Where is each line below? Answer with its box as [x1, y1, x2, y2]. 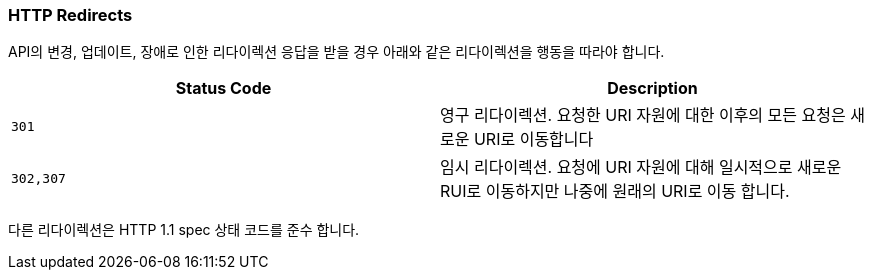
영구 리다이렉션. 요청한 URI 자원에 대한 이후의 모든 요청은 [440, 105, 846, 126]
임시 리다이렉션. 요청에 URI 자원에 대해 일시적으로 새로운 [440, 157, 842, 178]
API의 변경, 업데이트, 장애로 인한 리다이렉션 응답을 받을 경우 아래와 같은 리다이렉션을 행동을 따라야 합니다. [8, 43, 665, 61]
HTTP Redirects [8, 5, 133, 25]
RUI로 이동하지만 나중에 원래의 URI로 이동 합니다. [440, 181, 790, 202]
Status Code [175, 78, 272, 99]
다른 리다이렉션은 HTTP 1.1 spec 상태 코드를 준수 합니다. [8, 221, 360, 239]
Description [607, 78, 698, 99]
